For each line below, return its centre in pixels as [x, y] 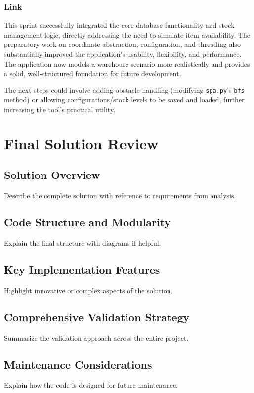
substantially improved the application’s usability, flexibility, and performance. [123, 54]
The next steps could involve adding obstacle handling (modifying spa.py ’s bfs [124, 90]
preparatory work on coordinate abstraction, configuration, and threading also [122, 44]
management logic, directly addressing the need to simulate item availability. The [127, 34]
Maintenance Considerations [78, 364]
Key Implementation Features [82, 269]
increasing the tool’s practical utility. [60, 109]
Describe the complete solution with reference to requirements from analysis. [120, 196]
